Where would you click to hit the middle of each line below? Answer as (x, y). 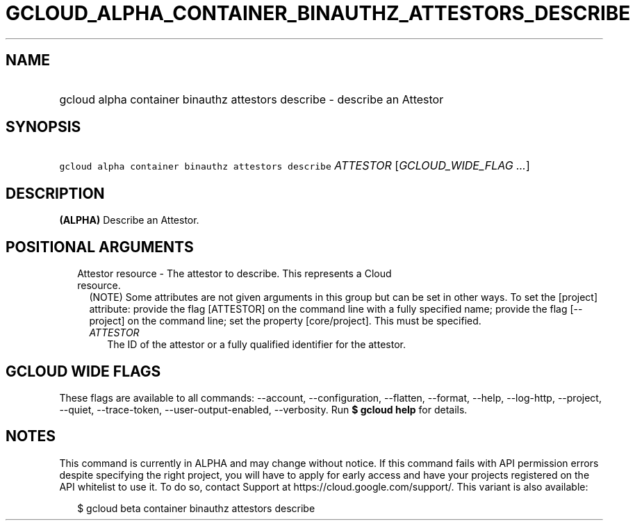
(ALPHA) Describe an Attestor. (129, 220)
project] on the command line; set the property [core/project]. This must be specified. (285, 321)
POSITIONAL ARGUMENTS (100, 247)
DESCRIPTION (55, 193)
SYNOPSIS (43, 127)
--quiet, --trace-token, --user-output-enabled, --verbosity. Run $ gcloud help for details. (263, 409)
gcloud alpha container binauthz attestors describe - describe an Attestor (251, 99)
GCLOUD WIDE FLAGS (83, 371)
